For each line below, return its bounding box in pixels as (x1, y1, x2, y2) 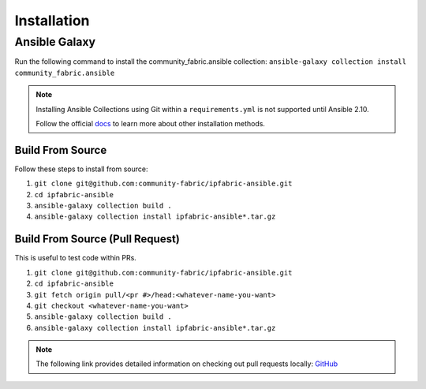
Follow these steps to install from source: (14, 164, 148, 174)
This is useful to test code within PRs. (14, 253, 137, 263)
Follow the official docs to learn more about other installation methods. (35, 118, 266, 128)
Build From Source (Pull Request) (14, 233, 181, 246)
